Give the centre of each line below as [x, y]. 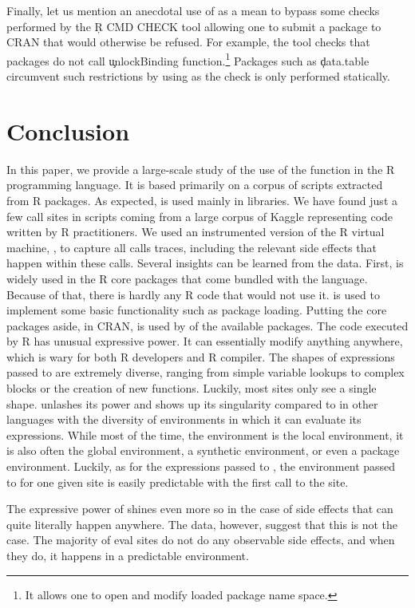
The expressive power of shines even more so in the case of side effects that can [200, 509]
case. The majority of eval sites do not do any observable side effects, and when [201, 540]
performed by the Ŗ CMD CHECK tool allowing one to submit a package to [194, 26]
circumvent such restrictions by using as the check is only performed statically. [198, 76]
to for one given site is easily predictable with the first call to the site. [178, 482]
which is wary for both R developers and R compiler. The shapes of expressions [201, 356]
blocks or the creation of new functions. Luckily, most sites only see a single [192, 388]
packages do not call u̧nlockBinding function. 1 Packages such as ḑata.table [188, 59]
